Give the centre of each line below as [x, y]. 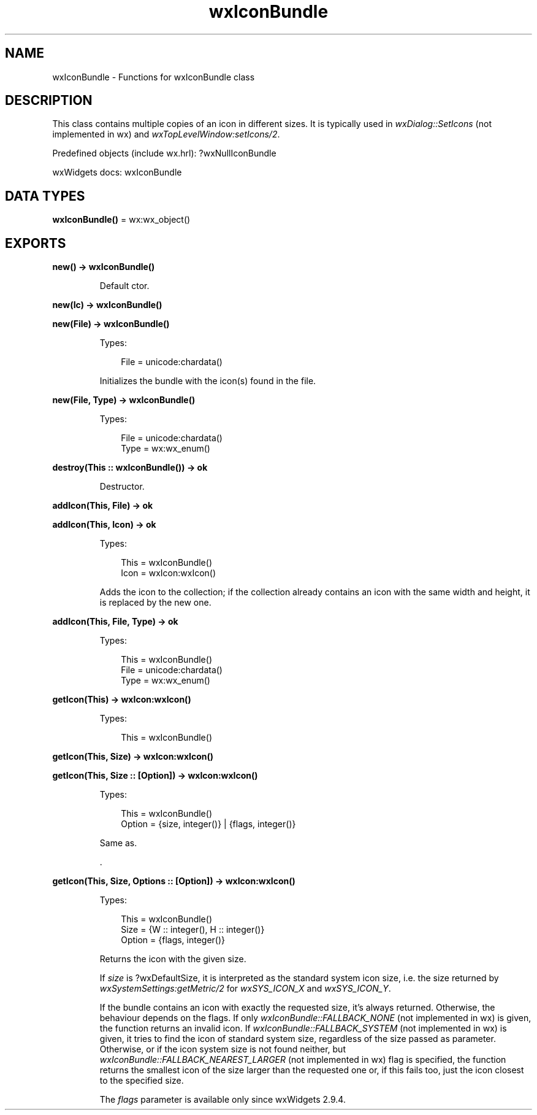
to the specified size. [142, 1081]
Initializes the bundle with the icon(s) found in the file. [208, 381]
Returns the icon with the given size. [173, 959]
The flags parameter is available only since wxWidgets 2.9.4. [223, 1100]
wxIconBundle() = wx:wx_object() [121, 220]
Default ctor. [124, 286]
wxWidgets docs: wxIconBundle [117, 172]
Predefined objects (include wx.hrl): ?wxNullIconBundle [164, 153]
